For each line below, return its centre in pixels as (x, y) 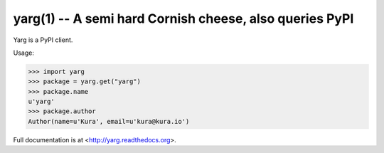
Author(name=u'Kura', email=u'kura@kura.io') (109, 121)
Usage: (24, 53)
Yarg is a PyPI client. (43, 40)
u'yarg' (41, 102)
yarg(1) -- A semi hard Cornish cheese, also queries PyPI (183, 19)
